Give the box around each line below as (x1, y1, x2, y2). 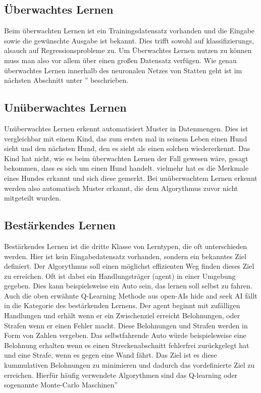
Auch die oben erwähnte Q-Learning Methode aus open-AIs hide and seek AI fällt (4, 290, 257, 301)
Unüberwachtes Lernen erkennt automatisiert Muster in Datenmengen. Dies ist (4, 123, 248, 133)
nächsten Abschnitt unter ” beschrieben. (4, 75, 129, 85)
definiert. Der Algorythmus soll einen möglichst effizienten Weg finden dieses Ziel (4, 261, 254, 271)
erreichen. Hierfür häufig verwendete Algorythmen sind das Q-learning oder (4, 369, 238, 380)
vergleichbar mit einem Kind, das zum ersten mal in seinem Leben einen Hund (4, 133, 247, 143)
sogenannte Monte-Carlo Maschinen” (4, 379, 118, 390)
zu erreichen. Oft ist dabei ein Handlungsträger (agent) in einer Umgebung (4, 270, 236, 281)
